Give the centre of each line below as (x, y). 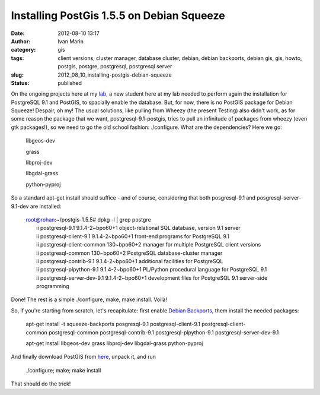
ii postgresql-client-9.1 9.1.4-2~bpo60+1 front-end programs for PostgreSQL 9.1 (133, 236)
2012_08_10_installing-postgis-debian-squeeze (115, 75)
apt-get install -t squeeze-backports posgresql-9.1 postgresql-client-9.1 (113, 324)
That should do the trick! (41, 384)
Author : (21, 41)
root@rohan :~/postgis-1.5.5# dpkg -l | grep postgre (88, 219)
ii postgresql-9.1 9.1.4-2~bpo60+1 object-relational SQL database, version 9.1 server (138, 228)
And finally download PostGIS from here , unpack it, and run (84, 357)
